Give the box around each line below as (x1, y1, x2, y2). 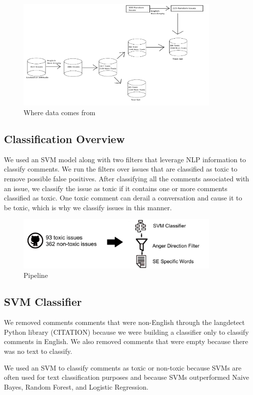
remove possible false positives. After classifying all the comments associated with (4, 173, 250, 184)
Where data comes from (24, 107, 96, 118)
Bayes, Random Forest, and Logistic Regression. (4, 381, 149, 392)
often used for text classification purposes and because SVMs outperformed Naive (4, 372, 250, 382)
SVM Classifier (4, 294, 82, 309)
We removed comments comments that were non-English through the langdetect (4, 317, 245, 327)
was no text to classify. (4, 346, 73, 356)
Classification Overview (4, 131, 125, 147)
